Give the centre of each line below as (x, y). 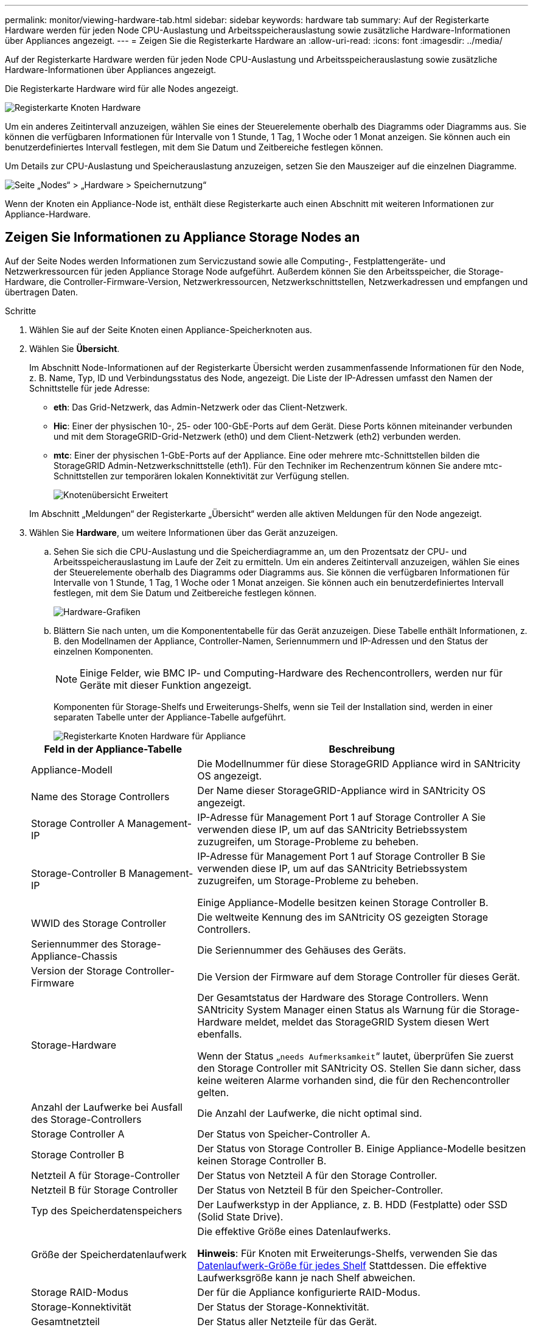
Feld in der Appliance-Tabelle (113, 749)
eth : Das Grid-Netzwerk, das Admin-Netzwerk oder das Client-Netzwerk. (201, 407)
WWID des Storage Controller (99, 923)
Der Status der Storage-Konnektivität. (283, 1307)
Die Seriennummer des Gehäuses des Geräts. (302, 950)
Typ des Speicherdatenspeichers (107, 1210)
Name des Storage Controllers (100, 796)
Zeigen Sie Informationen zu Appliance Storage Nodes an (183, 237)
